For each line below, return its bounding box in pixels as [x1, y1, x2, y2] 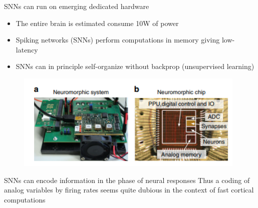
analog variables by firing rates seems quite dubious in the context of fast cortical [4, 184, 254, 195]
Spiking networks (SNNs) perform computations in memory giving [16, 34, 220, 45]
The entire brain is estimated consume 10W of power [16, 17, 179, 28]
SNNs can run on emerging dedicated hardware [4, 1, 149, 11]
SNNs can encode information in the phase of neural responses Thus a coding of [4, 174, 250, 185]
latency [16, 44, 38, 54]
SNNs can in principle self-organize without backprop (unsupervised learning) [16, 61, 254, 71]
